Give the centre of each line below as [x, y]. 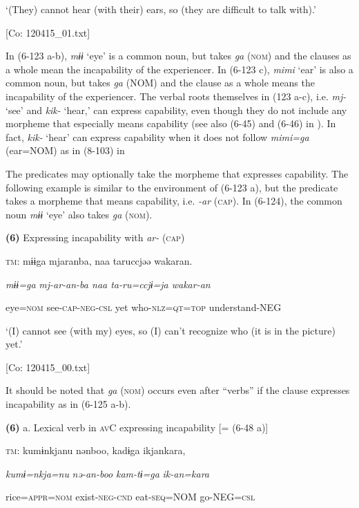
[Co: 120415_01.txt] [48, 32]
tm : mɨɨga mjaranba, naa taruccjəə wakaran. [99, 260]
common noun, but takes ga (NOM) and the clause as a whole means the [160, 83]
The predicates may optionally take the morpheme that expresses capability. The [177, 173]
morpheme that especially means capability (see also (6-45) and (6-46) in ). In [171, 123]
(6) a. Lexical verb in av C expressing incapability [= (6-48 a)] [137, 427]
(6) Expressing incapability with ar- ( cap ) [95, 237]
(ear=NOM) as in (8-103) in [65, 150]
